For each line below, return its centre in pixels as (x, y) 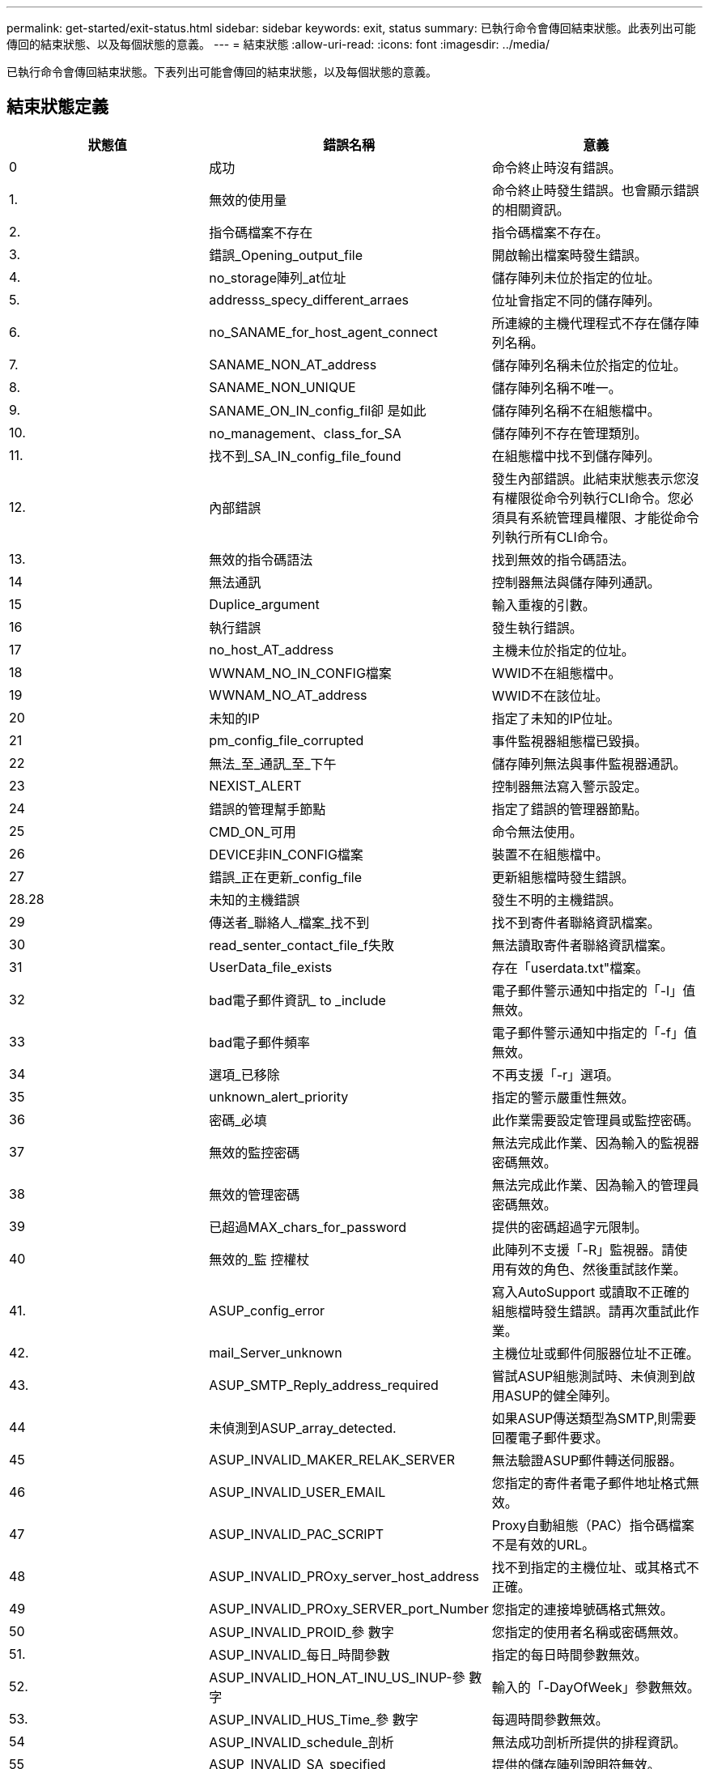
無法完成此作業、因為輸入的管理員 (595, 1185)
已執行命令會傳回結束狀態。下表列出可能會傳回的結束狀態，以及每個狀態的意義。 (222, 72)
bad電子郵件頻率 (260, 1042)
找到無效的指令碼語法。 (563, 559)
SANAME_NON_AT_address (293, 364)
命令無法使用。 (537, 831)
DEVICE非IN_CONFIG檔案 (286, 854)
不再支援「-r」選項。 (556, 1074)
